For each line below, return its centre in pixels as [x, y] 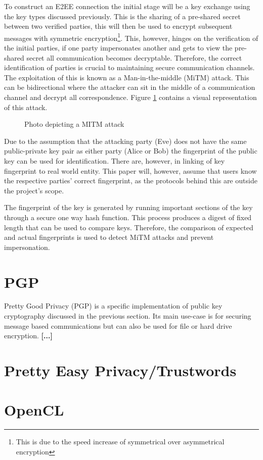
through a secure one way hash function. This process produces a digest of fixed [128, 217]
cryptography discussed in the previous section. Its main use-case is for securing [128, 316]
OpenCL [34, 410]
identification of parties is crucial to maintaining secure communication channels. [129, 67]
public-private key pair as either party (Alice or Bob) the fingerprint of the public [131, 151]
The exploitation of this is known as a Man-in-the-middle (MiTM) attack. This [127, 77]
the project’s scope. [34, 190]
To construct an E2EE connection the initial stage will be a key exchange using [127, 6]
